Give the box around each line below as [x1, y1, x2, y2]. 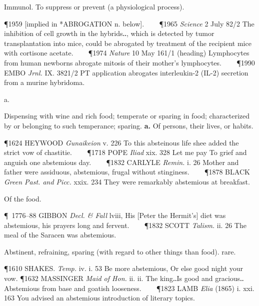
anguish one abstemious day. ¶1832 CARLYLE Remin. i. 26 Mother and [4, 156, 239, 167]
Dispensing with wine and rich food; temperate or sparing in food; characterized [4, 110, 250, 121]
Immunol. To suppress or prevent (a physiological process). [4, 1, 184, 11]
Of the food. [4, 193, 41, 203]
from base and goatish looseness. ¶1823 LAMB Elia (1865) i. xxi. [41, 282, 254, 293]
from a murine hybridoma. [4, 77, 85, 87]
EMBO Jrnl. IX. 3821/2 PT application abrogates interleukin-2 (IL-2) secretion [4, 67, 248, 77]
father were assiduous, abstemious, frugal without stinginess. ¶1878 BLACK [4, 166, 250, 177]
